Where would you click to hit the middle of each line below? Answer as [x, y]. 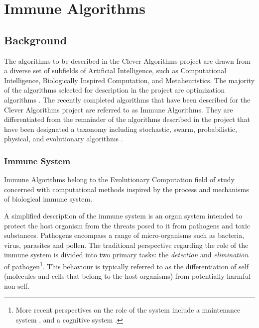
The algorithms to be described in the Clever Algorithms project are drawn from [127, 60]
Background [36, 40]
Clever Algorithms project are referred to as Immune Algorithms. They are [119, 109]
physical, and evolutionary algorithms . [64, 139]
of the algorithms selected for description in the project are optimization [114, 90]
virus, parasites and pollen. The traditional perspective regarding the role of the [126, 245]
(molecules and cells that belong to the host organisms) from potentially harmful [128, 276]
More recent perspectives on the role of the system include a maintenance [128, 310]
